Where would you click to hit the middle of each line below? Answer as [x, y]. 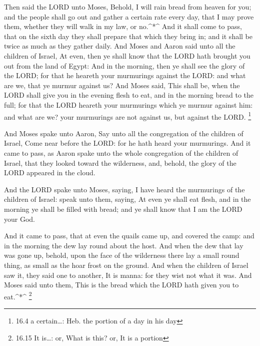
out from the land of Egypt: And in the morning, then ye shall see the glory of [124, 65]
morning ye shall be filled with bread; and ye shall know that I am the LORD [123, 209]
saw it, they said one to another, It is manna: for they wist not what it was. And [128, 275]
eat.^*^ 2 [18, 295]
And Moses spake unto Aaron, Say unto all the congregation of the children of [124, 133]
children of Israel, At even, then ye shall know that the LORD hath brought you [127, 55]
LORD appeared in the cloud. [50, 172]
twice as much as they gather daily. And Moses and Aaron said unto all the [120, 46]
